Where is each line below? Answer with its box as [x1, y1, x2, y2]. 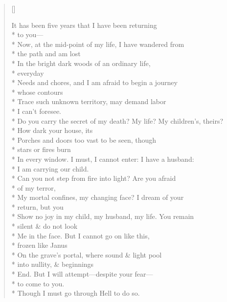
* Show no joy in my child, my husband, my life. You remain [11, 211, 194, 221]
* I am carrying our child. [11, 163, 89, 173]
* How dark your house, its [11, 125, 93, 135]
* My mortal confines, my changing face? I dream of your [11, 192, 184, 202]
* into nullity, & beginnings [11, 259, 94, 269]
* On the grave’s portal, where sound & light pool [11, 249, 162, 259]
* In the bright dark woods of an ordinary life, [11, 58, 151, 68]
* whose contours [11, 86, 63, 97]
